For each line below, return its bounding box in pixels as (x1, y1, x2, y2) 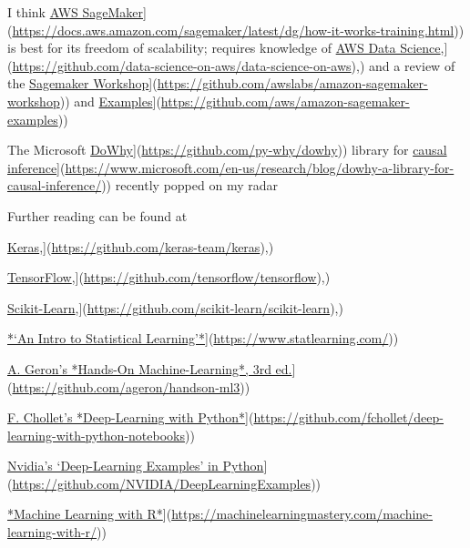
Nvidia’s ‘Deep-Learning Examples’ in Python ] (7, 456, 268, 475)
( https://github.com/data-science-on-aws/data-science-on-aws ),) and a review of (7, 56, 455, 75)
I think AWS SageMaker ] (7, 3, 147, 21)
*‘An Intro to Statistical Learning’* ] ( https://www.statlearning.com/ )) (7, 329, 399, 348)
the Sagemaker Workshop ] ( (7, 74, 158, 93)
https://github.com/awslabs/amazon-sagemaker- (157, 74, 428, 93)
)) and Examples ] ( (59, 91, 161, 110)
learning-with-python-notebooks (7, 425, 185, 444)
